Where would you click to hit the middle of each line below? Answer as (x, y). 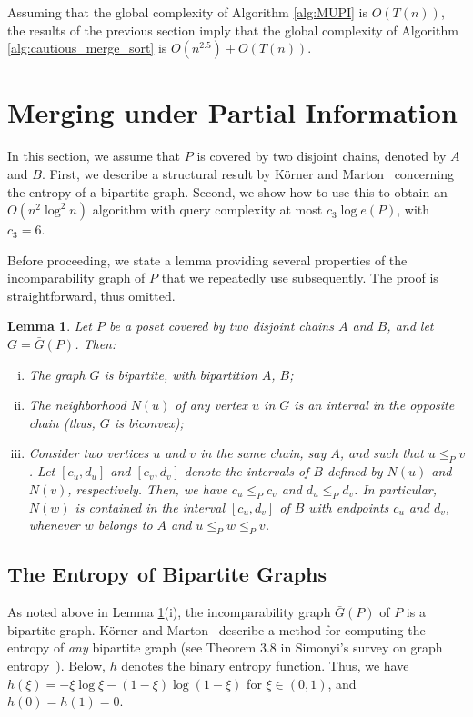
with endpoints (349, 507)
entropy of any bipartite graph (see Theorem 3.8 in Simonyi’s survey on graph (225, 647)
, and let (410, 326)
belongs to (125, 525)
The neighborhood (77, 405)
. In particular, (396, 488)
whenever (54, 525)
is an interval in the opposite (374, 405)
